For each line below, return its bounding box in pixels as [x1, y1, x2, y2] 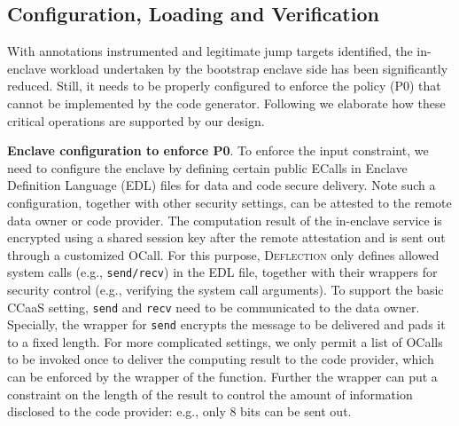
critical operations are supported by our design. [7, 111, 265, 130]
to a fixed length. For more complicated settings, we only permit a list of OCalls [7, 332, 443, 351]
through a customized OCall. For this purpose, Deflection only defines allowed [7, 245, 440, 264]
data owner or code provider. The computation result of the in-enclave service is [7, 210, 442, 229]
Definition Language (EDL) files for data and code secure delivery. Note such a [7, 176, 436, 194]
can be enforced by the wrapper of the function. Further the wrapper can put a [7, 367, 438, 386]
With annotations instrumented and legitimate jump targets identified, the [7, 42, 413, 60]
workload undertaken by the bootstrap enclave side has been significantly [50, 59, 448, 77]
